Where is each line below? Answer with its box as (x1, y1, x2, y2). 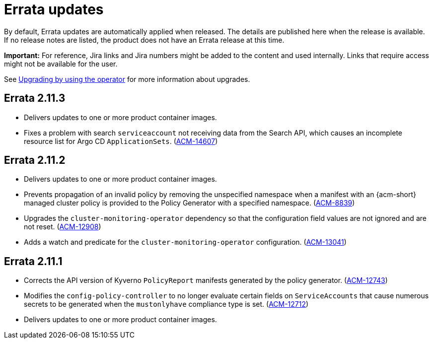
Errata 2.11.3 (4, 92, 66, 105)
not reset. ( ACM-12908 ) (24, 222, 101, 231)
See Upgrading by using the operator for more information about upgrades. (4, 74, 250, 83)
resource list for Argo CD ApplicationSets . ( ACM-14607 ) (24, 137, 218, 145)
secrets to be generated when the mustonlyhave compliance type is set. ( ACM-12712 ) (24, 300, 309, 309)
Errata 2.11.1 (4, 255, 63, 268)
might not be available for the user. (4, 59, 118, 68)
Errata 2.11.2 (4, 154, 66, 167)
